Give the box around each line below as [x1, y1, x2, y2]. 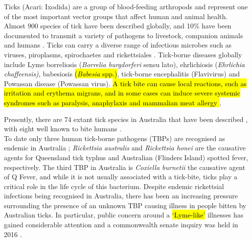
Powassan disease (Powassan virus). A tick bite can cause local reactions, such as [4, 78, 247, 88]
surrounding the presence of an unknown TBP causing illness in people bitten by [4, 200, 247, 210]
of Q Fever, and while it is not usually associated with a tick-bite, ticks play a [4, 171, 237, 182]
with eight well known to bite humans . [4, 123, 122, 134]
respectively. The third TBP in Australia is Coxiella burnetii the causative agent [4, 162, 246, 172]
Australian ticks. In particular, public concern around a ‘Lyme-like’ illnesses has [4, 210, 244, 220]
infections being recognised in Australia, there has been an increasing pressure [4, 191, 238, 201]
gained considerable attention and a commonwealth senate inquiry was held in [4, 219, 238, 230]
